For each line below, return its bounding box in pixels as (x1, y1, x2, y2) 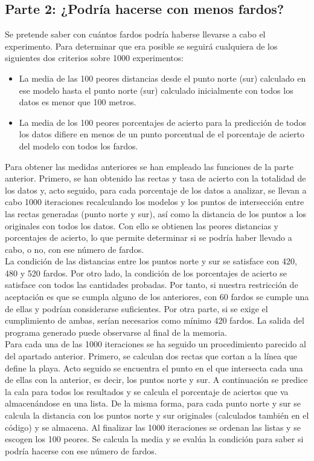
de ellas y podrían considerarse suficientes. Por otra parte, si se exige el (5, 302, 268, 315)
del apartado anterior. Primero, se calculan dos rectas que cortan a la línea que (5, 350, 298, 362)
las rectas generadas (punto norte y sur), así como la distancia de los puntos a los (5, 207, 306, 220)
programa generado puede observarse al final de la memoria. (5, 325, 227, 338)
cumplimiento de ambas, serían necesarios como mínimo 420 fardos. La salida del (5, 314, 304, 327)
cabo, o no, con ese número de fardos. (5, 243, 144, 255)
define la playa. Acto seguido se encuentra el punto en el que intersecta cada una (5, 361, 303, 374)
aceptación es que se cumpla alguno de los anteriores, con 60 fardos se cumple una (5, 290, 309, 303)
